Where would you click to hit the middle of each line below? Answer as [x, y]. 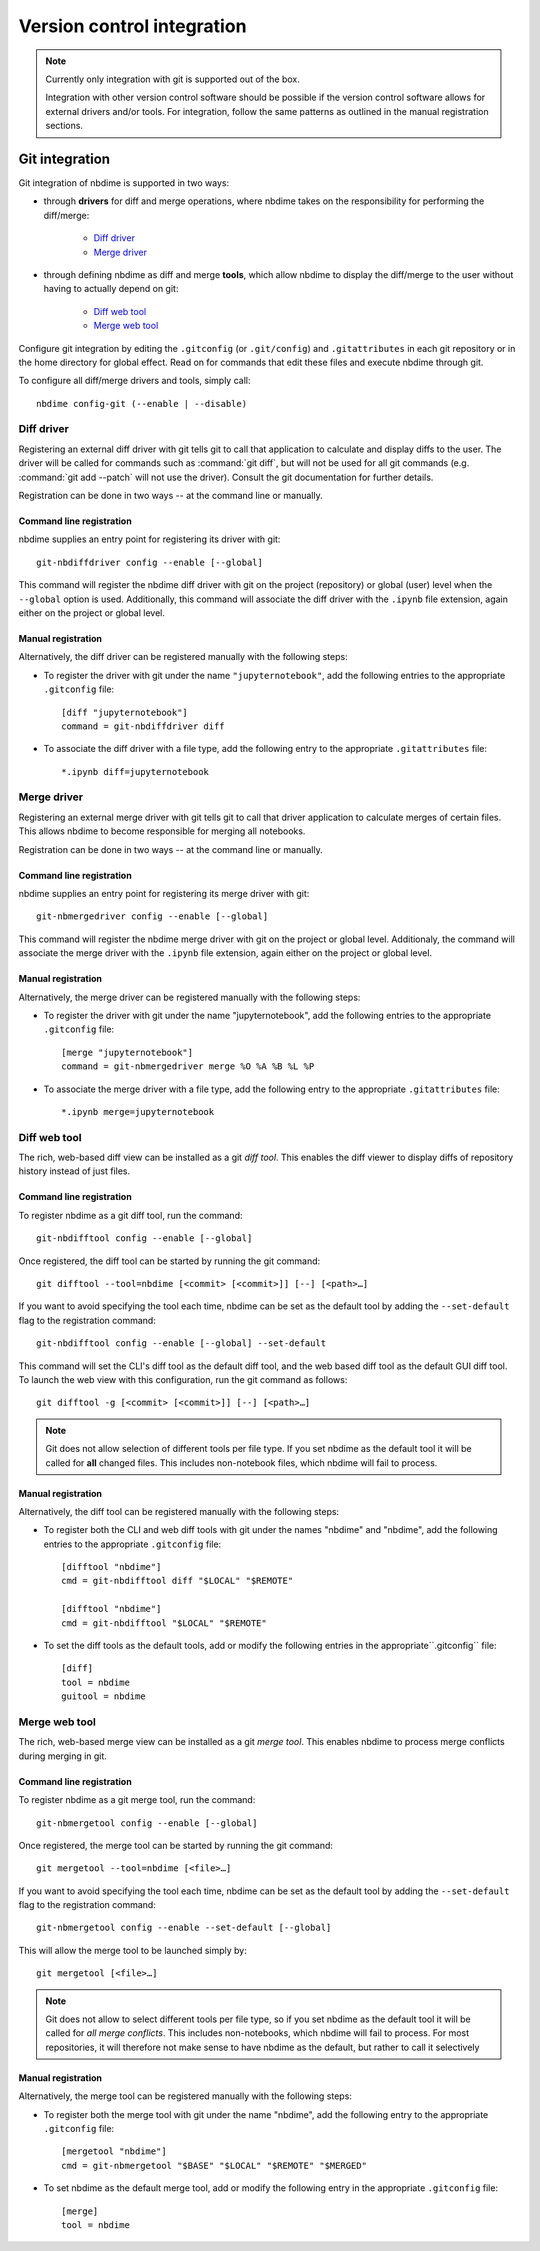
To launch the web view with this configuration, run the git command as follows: [183, 1379]
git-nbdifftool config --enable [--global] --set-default [181, 1343]
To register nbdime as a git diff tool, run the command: [130, 1215]
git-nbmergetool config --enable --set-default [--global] [184, 1928]
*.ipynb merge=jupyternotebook [138, 1111]
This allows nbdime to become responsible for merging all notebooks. [162, 831]
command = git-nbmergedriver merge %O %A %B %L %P [188, 1066]
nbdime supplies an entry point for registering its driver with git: [149, 539]
